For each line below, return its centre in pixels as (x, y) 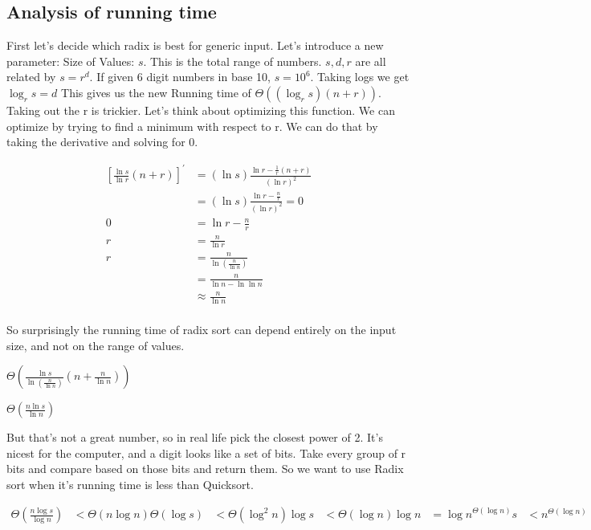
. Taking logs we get (360, 77)
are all (371, 61)
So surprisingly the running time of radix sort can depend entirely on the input (202, 330)
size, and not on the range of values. (96, 345)
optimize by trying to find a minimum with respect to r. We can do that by (192, 126)
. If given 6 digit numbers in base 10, (180, 77)
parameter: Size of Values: (71, 61)
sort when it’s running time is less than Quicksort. (130, 484)
